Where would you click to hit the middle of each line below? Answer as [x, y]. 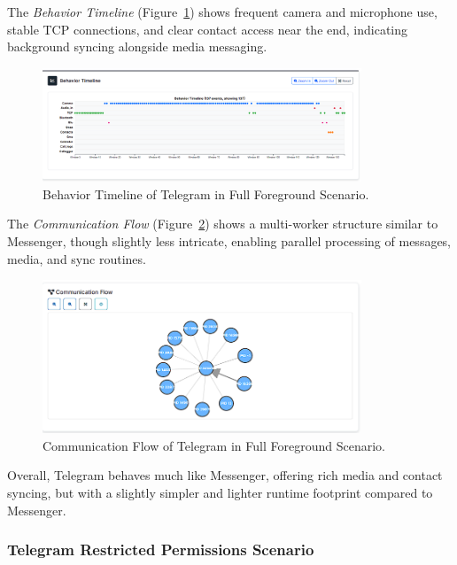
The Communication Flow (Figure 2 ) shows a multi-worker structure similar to [223, 224]
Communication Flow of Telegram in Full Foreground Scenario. [214, 445]
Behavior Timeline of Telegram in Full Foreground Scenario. [206, 193]
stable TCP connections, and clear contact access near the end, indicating [208, 29]
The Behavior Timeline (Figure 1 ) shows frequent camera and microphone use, [222, 12]
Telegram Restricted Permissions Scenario [161, 550]
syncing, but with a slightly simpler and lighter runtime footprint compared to [220, 493]
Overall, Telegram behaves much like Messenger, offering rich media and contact [225, 475]
